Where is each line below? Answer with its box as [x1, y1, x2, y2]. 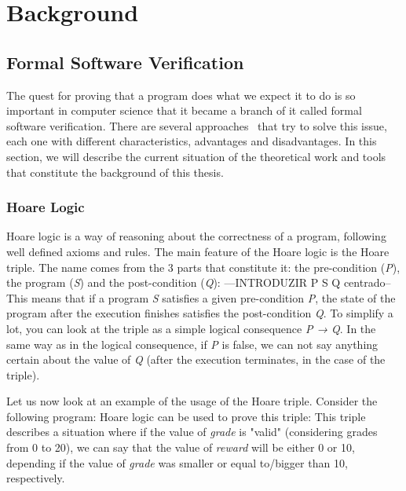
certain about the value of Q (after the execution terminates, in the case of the [6, 351, 386, 368]
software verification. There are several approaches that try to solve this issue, [6, 117, 387, 134]
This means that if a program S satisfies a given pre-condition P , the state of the [6, 289, 396, 306]
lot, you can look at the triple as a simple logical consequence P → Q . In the [6, 320, 376, 336]
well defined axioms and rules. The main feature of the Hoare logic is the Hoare [6, 243, 390, 259]
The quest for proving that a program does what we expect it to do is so [6, 86, 356, 103]
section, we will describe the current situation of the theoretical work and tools [6, 148, 386, 164]
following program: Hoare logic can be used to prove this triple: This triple [6, 408, 366, 424]
